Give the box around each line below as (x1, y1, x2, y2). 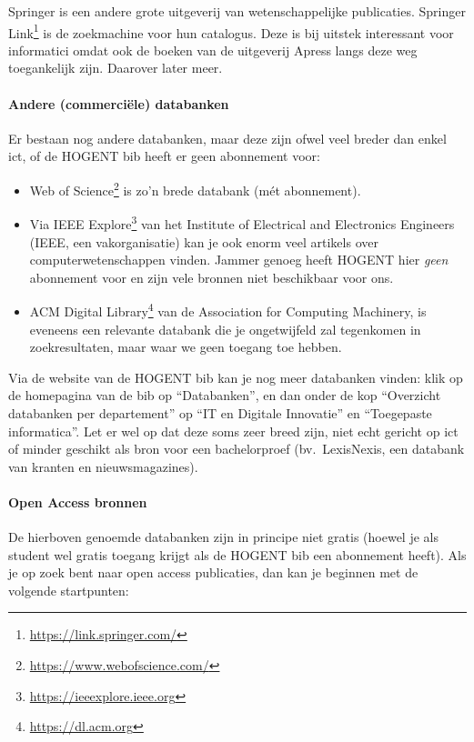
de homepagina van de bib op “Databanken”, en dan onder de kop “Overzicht (8, 386, 441, 405)
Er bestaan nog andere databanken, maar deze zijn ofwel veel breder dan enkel (8, 128, 447, 147)
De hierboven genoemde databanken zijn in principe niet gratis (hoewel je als (8, 527, 439, 546)
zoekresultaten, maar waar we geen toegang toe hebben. (29, 337, 342, 356)
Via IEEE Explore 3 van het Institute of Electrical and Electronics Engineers (29, 212, 455, 233)
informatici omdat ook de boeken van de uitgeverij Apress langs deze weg (8, 40, 418, 59)
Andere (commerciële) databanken (8, 94, 229, 113)
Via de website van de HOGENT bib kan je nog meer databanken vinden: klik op (8, 367, 463, 386)
